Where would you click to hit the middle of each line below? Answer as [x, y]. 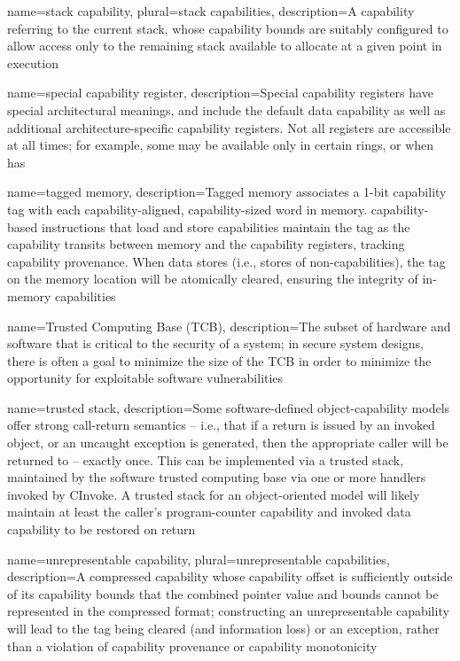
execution [33, 62]
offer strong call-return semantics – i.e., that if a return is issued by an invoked [221, 425]
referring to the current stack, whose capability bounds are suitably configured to [228, 28]
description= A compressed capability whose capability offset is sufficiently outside [230, 576]
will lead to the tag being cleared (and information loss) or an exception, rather [223, 628]
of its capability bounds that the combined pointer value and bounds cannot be [223, 593]
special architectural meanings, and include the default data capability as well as [226, 109]
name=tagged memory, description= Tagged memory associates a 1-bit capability [227, 192]
